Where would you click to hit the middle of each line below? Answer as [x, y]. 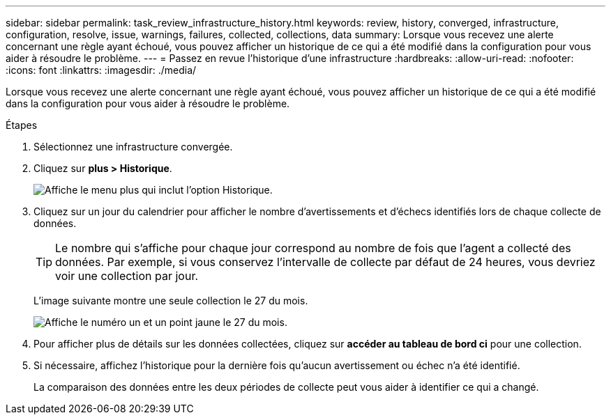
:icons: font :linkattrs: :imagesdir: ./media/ [101, 70]
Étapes [22, 125]
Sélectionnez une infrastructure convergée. [133, 147]
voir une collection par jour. [127, 276]
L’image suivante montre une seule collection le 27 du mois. [171, 301]
